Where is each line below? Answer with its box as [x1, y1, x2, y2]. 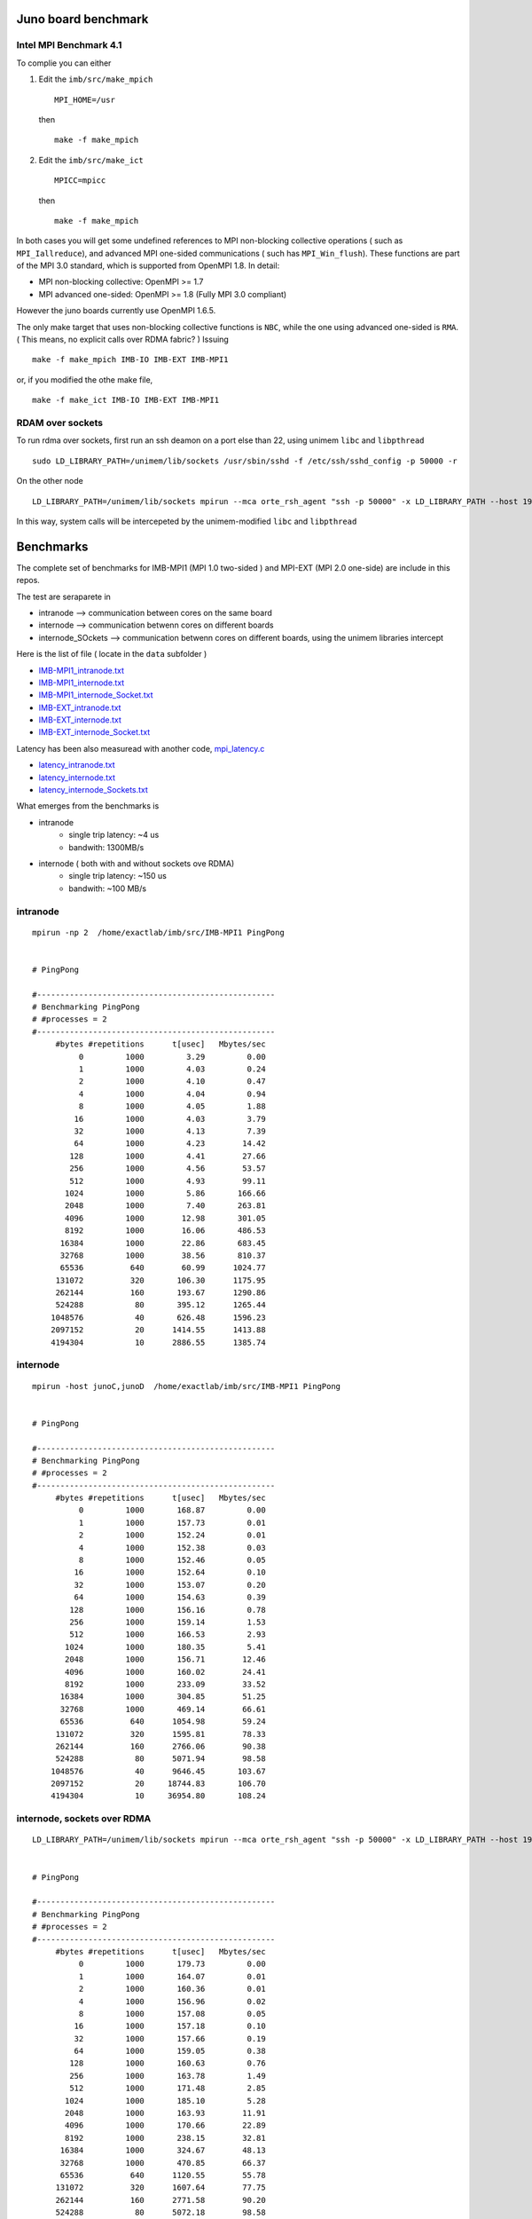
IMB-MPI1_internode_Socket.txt [38, 690, 154, 700]
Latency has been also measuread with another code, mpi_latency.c [16, 743, 265, 754]
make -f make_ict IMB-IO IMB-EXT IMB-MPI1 [32, 395, 220, 406]
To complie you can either [16, 58, 112, 68]
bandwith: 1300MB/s [68, 841, 145, 852]
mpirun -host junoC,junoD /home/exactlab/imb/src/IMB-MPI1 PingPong [32, 1381, 341, 1391]
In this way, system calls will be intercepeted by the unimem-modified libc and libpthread [16, 516, 357, 526]
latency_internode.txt [38, 772, 115, 783]
